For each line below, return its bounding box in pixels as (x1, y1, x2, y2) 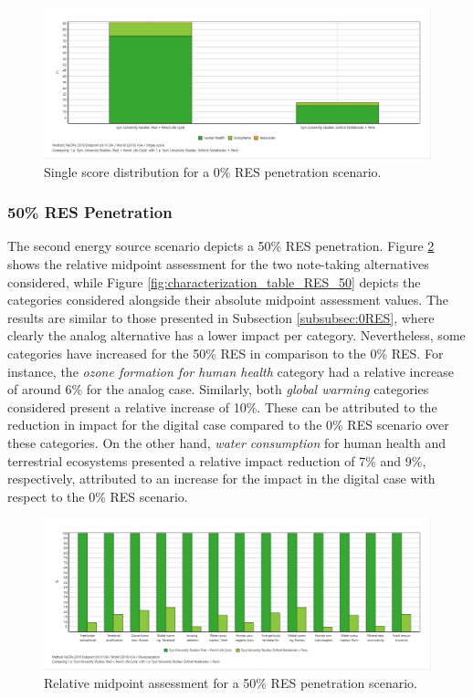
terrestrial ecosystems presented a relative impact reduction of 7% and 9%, (7, 451, 426, 470)
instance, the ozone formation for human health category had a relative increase (7, 361, 454, 380)
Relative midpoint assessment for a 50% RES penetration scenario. (44, 672, 418, 692)
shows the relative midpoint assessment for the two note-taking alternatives (7, 255, 429, 274)
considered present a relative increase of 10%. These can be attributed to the (7, 397, 437, 416)
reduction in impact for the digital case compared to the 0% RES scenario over (7, 415, 449, 434)
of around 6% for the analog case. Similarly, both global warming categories (7, 380, 429, 399)
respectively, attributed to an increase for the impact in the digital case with (7, 469, 436, 488)
